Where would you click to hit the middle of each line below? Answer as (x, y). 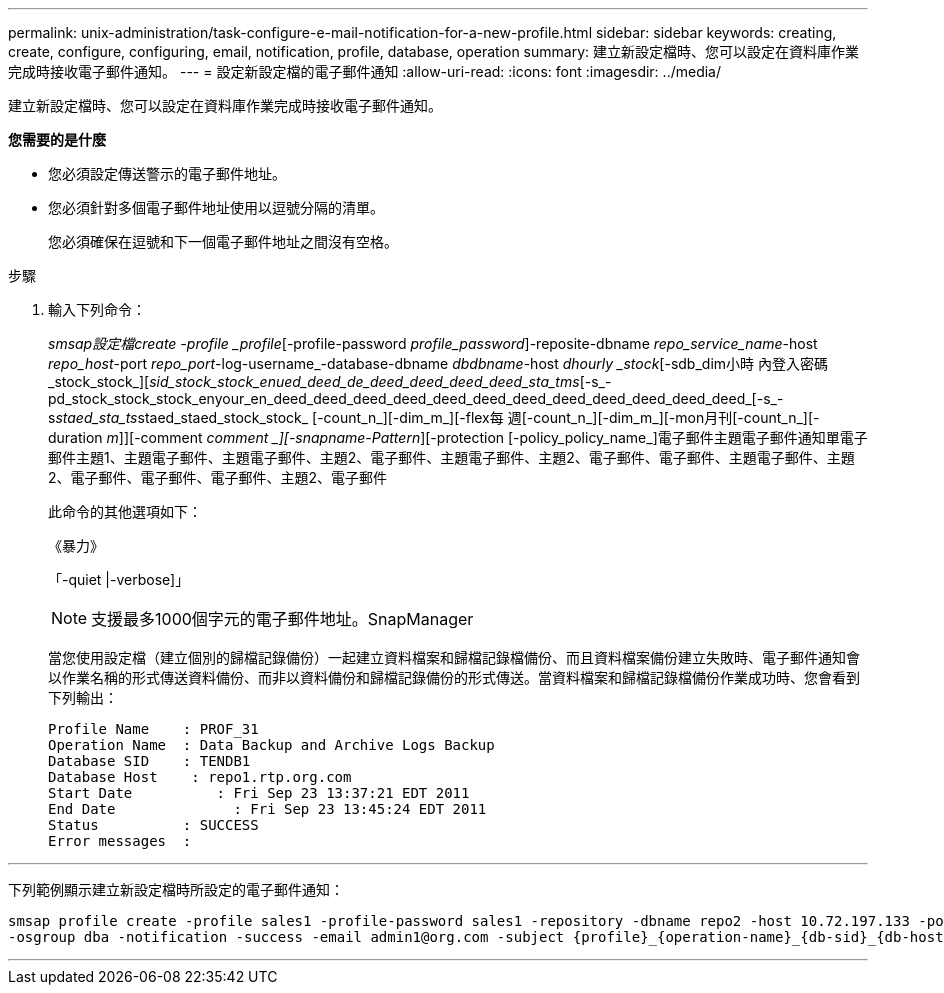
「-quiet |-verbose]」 (119, 579)
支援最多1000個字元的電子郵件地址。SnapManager (282, 619)
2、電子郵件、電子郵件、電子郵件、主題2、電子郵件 (218, 477)
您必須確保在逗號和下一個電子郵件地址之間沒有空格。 (223, 241)
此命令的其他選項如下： (125, 511)
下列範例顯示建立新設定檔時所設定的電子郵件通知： (176, 889)
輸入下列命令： (97, 309)
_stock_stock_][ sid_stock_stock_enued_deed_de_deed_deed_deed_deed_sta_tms (314, 381)
